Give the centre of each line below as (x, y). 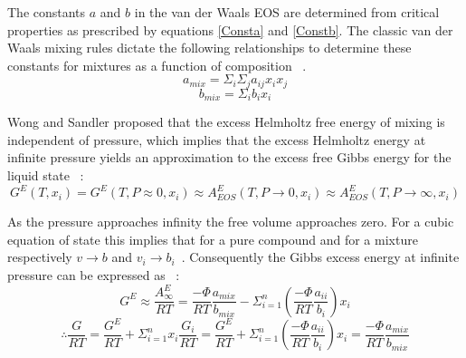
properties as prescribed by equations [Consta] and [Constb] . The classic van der (230, 29)
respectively (40, 257)
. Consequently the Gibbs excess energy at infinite (320, 257)
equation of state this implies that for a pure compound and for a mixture (213, 239)
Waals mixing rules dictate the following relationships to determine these (209, 48)
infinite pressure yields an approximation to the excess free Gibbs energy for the (229, 157)
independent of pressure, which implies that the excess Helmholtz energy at (217, 139)
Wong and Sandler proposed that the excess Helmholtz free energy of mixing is (226, 122)
